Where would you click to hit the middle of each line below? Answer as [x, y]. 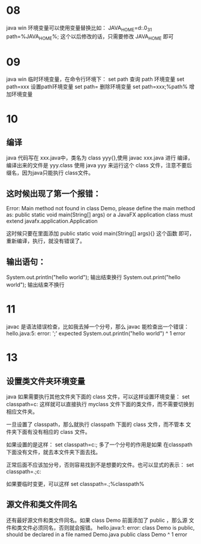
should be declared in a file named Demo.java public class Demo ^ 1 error [97, 534]
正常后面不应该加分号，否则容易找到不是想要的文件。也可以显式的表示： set [100, 465]
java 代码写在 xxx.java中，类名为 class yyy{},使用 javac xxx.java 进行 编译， [100, 158]
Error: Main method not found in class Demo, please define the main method [100, 208]
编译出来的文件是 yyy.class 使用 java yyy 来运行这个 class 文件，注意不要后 [99, 165]
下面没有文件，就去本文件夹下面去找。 [53, 452]
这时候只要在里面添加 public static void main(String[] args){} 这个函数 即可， [100, 234]
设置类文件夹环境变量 [46, 381]
